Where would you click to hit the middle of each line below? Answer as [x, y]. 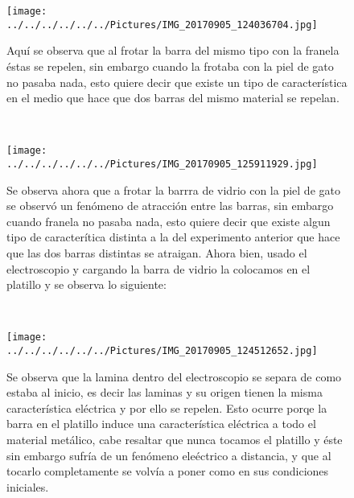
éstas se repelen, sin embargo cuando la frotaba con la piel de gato [170, 66]
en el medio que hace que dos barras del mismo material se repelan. [173, 98]
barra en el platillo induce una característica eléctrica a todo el [161, 424]
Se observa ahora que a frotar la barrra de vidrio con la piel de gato [173, 189]
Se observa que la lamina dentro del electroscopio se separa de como [174, 376]
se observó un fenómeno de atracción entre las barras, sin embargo [170, 206]
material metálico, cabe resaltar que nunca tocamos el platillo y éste [175, 440]
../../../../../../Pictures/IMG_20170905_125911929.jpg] [162, 164]
